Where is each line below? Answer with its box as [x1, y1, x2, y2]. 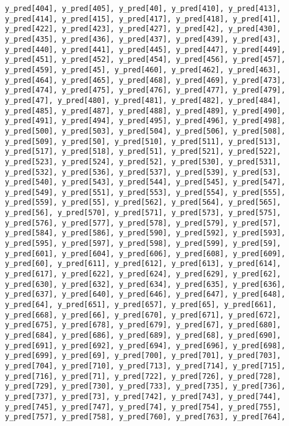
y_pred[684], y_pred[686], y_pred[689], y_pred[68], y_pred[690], [5, 331, 282, 340]
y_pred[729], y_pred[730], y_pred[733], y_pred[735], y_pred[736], [5, 382, 286, 391]
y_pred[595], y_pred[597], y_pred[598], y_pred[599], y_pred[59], [5, 239, 282, 248]
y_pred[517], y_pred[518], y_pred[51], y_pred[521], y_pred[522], [5, 147, 282, 156]
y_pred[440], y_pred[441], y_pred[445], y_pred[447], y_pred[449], [5, 45, 286, 54]
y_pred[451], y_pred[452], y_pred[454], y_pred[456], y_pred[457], [5, 55, 286, 64]
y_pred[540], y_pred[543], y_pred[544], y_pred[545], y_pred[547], [5, 178, 286, 187]
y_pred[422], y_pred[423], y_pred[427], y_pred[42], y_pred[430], [5, 25, 282, 34]
